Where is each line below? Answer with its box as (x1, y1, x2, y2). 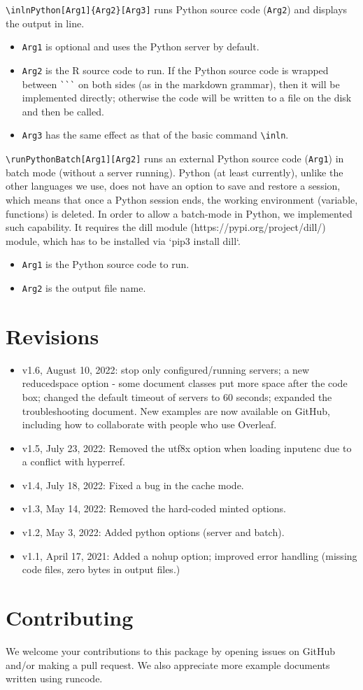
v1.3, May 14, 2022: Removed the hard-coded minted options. (22, 501, 286, 516)
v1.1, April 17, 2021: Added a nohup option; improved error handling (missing (22, 548, 357, 563)
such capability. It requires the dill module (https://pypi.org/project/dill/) (6, 220, 326, 234)
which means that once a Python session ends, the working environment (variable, (6, 192, 358, 206)
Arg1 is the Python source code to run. (22, 257, 190, 272)
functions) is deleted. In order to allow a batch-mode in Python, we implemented (6, 206, 353, 220)
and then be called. (22, 104, 104, 118)
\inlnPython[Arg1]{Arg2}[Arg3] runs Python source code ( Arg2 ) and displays (6, 2, 348, 16)
